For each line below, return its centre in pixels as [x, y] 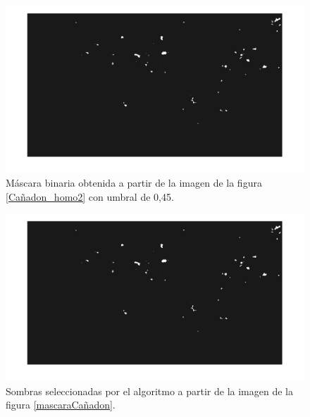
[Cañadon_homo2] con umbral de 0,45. [90, 196]
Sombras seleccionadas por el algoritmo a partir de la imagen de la [149, 391]
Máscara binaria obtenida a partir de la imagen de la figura [134, 183]
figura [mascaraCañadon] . [61, 405]
